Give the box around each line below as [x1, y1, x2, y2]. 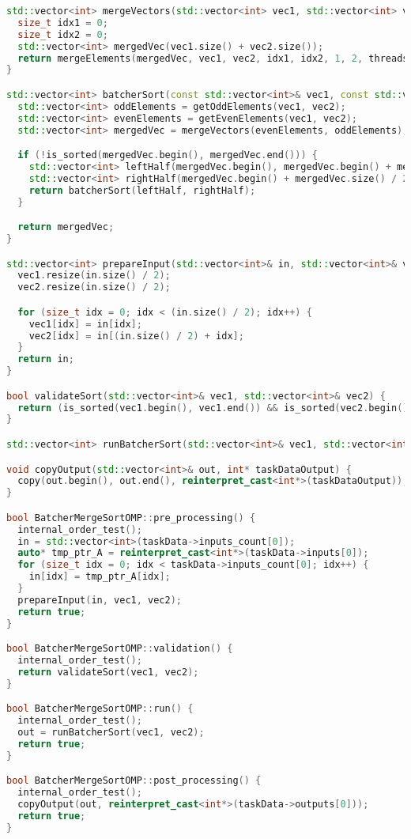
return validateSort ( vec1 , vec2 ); [17, 666, 199, 678]
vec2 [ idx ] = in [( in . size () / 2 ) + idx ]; [28, 330, 244, 342]
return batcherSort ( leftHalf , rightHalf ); [28, 184, 256, 196]
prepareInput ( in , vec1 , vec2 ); [17, 594, 182, 606]
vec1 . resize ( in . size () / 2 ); [17, 270, 171, 282]
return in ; [17, 353, 74, 365]
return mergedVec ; [17, 221, 115, 233]
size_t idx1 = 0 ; [17, 17, 108, 28]
